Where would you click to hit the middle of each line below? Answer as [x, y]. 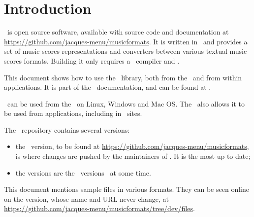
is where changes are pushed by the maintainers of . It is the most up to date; [133, 156]
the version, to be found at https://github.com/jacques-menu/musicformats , [132, 146]
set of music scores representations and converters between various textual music [126, 51]
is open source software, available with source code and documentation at [118, 32]
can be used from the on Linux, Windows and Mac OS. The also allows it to [126, 103]
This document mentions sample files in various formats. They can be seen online [127, 189]
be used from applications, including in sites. [73, 113]
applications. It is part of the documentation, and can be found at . [108, 87]
